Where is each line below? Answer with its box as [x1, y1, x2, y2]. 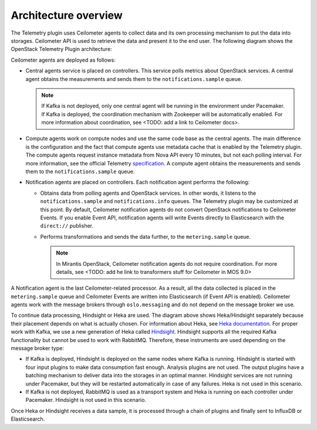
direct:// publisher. [40, 222, 94, 229]
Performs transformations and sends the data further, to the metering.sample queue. [40, 233, 251, 240]
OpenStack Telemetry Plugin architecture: [11, 46, 112, 53]
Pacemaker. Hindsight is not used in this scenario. [25, 397, 147, 404]
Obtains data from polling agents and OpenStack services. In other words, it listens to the [40, 189, 257, 197]
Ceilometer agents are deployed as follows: [11, 56, 116, 63]
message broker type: [11, 345, 64, 352]
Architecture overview [11, 9, 123, 22]
